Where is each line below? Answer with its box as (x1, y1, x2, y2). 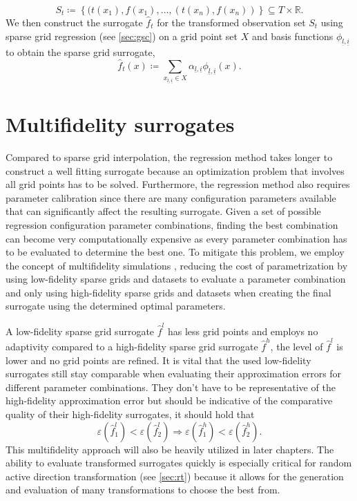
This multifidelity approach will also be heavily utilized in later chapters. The (6, 442, 334, 456)
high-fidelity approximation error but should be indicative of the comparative (6, 393, 333, 408)
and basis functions (251, 28, 334, 43)
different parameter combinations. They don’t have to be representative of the (6, 379, 336, 394)
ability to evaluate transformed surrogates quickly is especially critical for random (6, 455, 352, 470)
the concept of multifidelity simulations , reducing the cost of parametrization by (6, 258, 348, 272)
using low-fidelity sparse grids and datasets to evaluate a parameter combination (6, 272, 346, 286)
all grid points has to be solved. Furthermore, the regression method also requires (6, 177, 350, 191)
